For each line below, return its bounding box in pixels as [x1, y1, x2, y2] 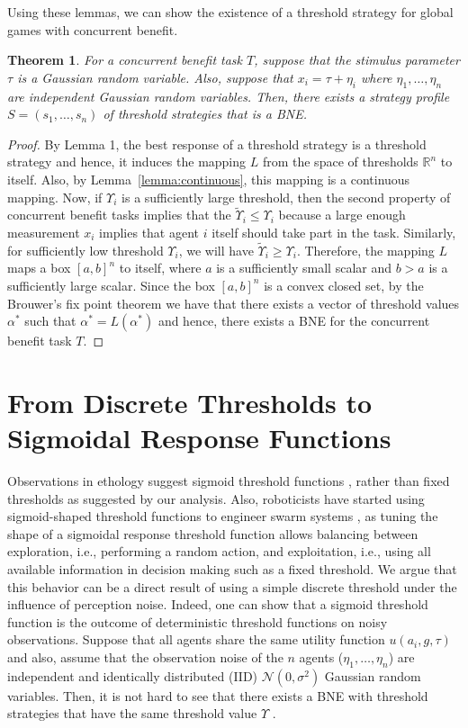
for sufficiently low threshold [7, 240, 164, 259]
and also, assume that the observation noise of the [7, 647, 283, 666]
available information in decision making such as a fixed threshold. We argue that [7, 560, 457, 579]
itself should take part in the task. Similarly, [211, 222, 456, 241]
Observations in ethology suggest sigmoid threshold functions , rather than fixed [7, 472, 450, 490]
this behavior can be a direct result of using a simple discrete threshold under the [7, 577, 457, 596]
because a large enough [278, 205, 406, 224]
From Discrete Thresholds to [7, 383, 373, 420]
